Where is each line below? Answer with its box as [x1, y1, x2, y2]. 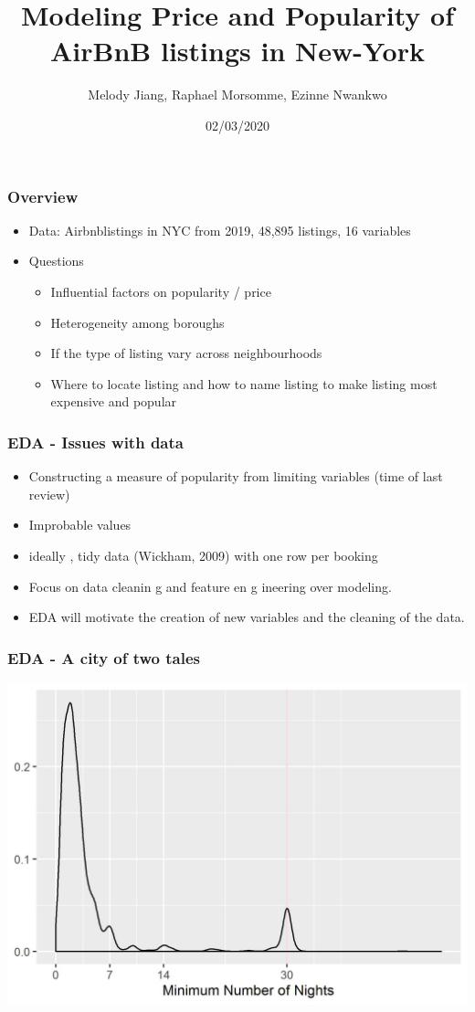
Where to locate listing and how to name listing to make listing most [50, 374, 438, 393]
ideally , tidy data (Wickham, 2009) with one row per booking [28, 545, 378, 564]
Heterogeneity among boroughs [50, 312, 225, 332]
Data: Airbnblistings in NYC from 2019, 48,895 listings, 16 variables [28, 220, 411, 239]
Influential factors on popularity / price [50, 281, 271, 300]
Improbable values [28, 515, 132, 534]
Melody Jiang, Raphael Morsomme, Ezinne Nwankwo [88, 85, 387, 104]
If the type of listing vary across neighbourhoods [50, 343, 322, 363]
